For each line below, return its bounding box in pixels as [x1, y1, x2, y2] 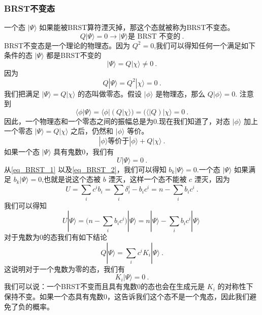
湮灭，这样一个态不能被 [108, 174, 187, 184]
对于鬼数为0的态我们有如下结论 [4, 232, 107, 242]
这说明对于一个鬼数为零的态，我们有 [4, 263, 125, 274]
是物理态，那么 [155, 88, 206, 99]
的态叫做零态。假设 [78, 88, 142, 99]
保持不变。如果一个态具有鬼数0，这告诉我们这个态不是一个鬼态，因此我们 [4, 291, 249, 301]
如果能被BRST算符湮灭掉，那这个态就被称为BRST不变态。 [39, 22, 235, 33]
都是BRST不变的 [46, 50, 102, 60]
